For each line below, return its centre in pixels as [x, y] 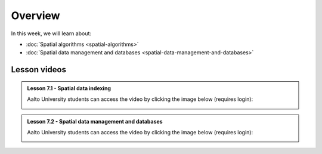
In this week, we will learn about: [51, 33]
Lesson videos [39, 70]
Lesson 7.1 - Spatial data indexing [69, 88]
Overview [35, 16]
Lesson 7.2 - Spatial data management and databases [95, 121]
